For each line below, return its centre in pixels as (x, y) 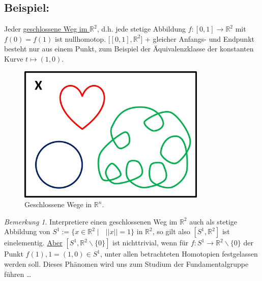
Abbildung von (27, 231)
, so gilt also (171, 231)
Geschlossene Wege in (58, 204)
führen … (18, 274)
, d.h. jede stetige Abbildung (141, 29)
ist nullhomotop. (81, 38)
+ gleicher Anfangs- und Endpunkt (199, 38)
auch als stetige (213, 221)
